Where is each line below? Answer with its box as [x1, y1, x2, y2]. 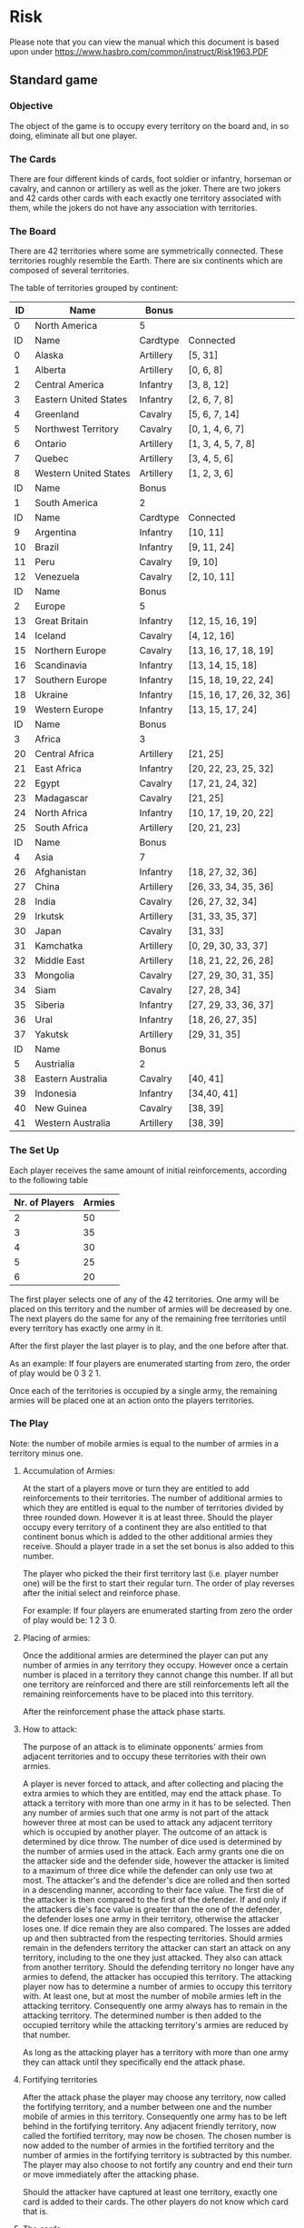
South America [34, 497, 98, 510]
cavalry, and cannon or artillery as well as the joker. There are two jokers [9, 183, 281, 194]
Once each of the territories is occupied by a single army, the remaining [9, 1385, 278, 1396]
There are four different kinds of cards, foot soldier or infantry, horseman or [9, 173, 292, 184]
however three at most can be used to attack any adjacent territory [22, 1816, 273, 1827]
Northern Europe [34, 644, 107, 657]
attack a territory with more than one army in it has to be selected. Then [22, 1797, 291, 1808]
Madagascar [34, 792, 89, 805]
